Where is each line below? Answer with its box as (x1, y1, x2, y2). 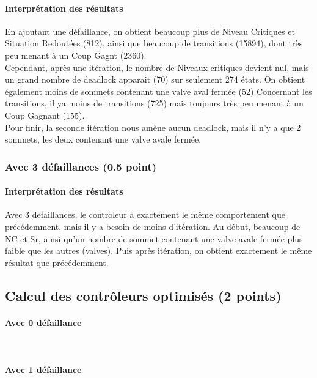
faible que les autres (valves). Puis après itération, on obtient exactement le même (5, 244, 312, 257)
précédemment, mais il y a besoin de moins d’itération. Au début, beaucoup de (5, 220, 301, 232)
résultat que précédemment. (5, 256, 109, 269)
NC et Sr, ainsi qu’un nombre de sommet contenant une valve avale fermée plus (5, 232, 303, 245)
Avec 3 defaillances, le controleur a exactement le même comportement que (5, 208, 285, 221)
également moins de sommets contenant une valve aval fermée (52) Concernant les (5, 84, 312, 97)
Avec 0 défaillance (5, 316, 82, 328)
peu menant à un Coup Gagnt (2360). (5, 48, 147, 61)
